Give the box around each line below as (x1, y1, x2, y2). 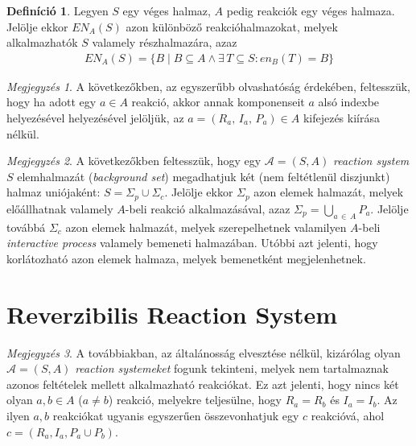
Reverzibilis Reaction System (6, 297, 338, 330)
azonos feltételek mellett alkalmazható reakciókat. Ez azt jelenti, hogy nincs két (6, 375, 399, 392)
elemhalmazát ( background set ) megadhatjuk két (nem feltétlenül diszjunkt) (17, 167, 390, 184)
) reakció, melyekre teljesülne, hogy (108, 391, 282, 408)
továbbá (6, 218, 46, 235)
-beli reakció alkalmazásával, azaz (125, 200, 290, 217)
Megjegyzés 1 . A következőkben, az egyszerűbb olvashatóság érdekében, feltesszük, (6, 77, 410, 94)
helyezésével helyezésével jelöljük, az (6, 109, 184, 126)
